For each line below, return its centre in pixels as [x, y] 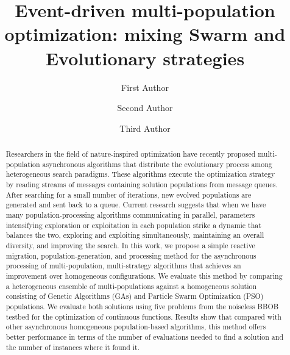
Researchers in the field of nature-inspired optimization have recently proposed [131, 154]
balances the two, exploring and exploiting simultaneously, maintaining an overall [135, 235]
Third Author [145, 128]
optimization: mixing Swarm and [145, 34]
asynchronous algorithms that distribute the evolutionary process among [157, 164]
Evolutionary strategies [145, 58]
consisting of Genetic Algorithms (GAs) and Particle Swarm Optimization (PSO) [135, 296]
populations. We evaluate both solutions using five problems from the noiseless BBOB [142, 306]
